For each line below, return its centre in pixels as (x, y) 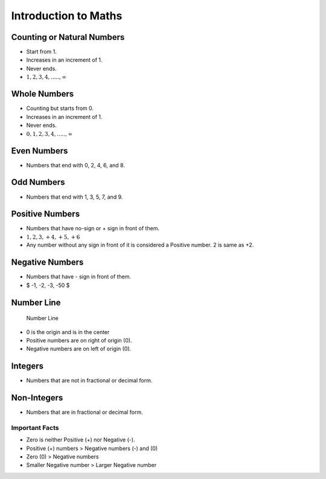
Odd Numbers (38, 182)
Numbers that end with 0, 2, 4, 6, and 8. (75, 165)
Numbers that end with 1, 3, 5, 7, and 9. (75, 197)
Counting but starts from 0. (60, 108)
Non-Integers (37, 398)
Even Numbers (40, 151)
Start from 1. (42, 52)
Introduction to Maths (67, 16)
